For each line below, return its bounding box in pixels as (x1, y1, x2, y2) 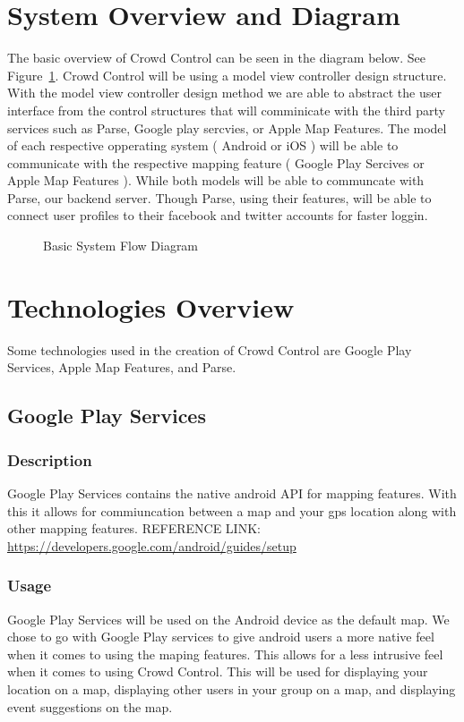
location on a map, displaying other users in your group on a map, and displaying (7, 679, 456, 698)
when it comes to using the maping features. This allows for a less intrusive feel (7, 644, 443, 663)
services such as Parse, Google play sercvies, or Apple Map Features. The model (7, 118, 447, 137)
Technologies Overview (7, 288, 295, 325)
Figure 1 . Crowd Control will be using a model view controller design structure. (7, 65, 447, 84)
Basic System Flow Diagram (43, 236, 199, 255)
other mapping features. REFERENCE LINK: (7, 519, 261, 538)
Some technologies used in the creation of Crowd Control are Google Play (7, 340, 412, 359)
